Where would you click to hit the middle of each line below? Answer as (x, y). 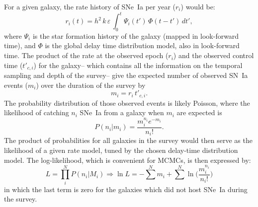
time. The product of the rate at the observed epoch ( (86, 55)
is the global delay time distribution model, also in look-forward (142, 45)
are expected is (199, 112)
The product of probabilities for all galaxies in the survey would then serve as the (128, 140)
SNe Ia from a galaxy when (122, 112)
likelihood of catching (37, 112)
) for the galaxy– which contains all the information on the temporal (138, 65)
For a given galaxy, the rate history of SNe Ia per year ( (90, 6)
